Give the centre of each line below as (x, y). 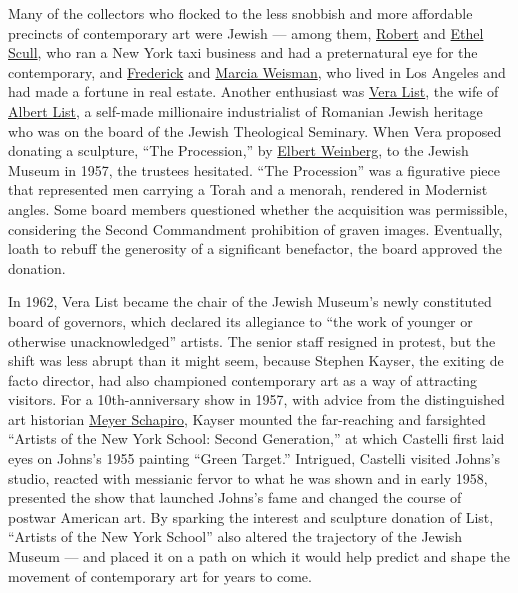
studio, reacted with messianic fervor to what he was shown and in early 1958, (248, 477)
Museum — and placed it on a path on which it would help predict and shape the (259, 556)
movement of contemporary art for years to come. (160, 575)
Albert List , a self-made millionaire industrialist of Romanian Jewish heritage (245, 110)
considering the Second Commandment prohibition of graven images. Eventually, (255, 228)
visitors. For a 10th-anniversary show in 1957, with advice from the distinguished (256, 399)
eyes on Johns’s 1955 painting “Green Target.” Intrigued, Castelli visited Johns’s (254, 458)
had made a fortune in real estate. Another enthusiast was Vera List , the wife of (253, 91)
